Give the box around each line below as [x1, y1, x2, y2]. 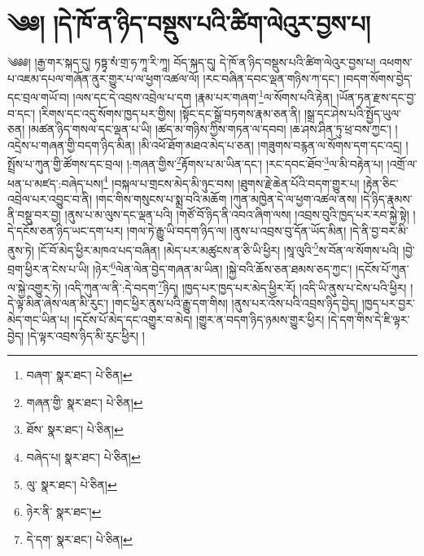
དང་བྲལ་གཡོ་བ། [7, 88, 69, 105]
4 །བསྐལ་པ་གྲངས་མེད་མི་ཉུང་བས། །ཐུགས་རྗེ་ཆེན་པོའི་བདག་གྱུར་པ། [103, 172, 360, 191]
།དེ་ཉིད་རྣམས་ [361, 190, 413, 207]
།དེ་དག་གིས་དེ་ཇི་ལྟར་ [328, 310, 410, 327]
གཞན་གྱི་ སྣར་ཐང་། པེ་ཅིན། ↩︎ [26, 393, 143, 410]
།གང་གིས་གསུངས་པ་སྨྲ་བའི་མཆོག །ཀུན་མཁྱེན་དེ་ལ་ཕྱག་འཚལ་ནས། [95, 190, 357, 207]
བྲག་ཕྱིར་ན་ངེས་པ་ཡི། [7, 260, 90, 277]
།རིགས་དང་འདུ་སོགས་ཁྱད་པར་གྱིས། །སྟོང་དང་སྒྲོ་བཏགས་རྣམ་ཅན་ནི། [38, 104, 301, 121]
